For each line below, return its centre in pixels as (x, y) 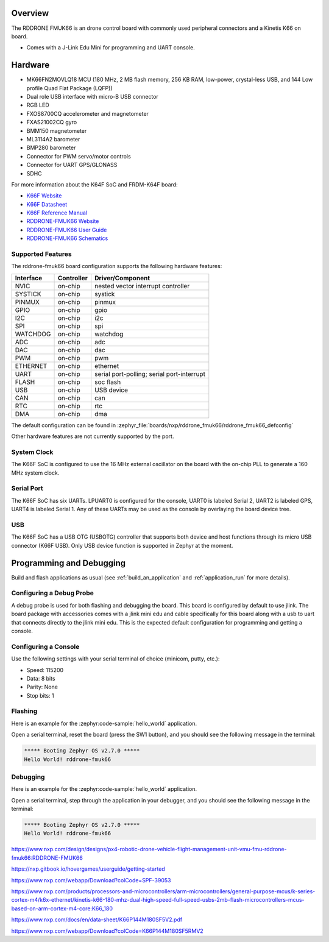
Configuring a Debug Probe (53, 593)
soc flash (108, 382)
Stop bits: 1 (40, 695)
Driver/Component (122, 278)
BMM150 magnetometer (57, 130)
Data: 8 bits (41, 678)
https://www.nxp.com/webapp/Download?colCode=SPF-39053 (91, 880)
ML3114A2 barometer (53, 139)
